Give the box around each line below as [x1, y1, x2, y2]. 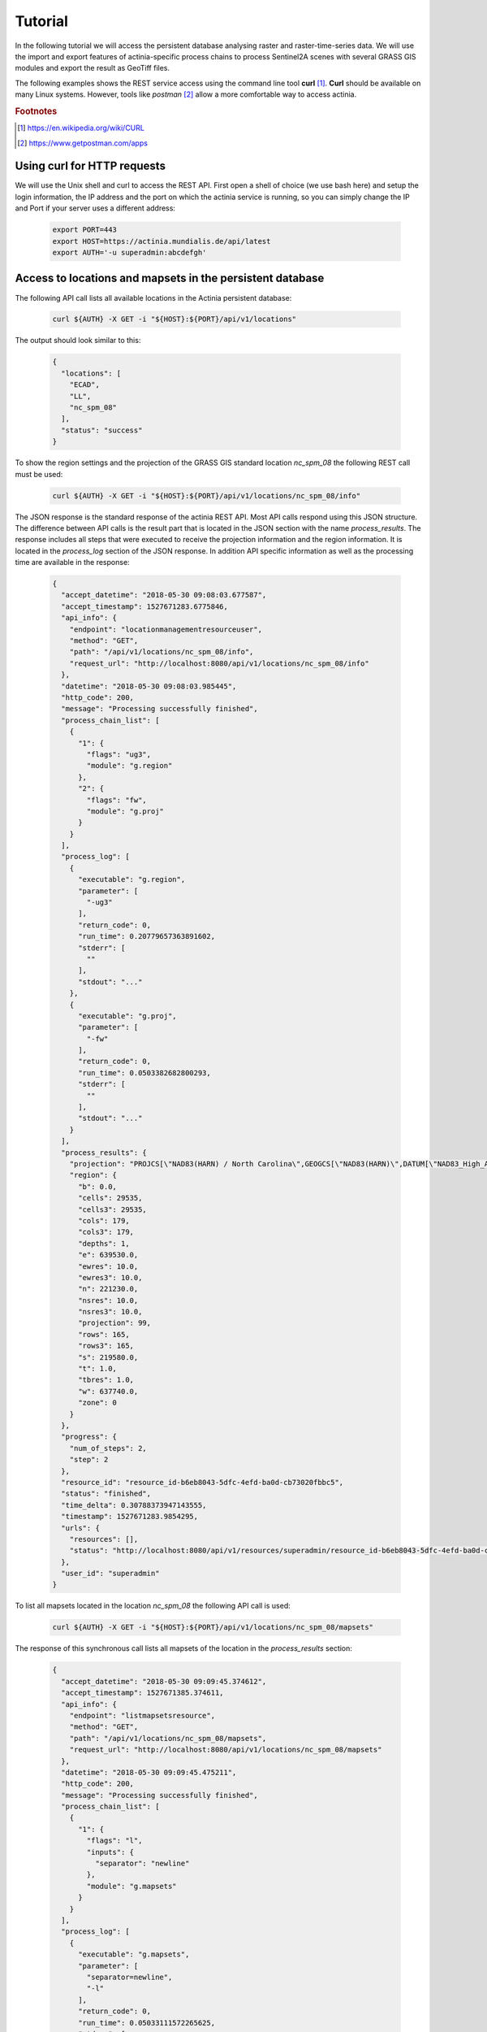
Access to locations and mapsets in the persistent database [15, 271, 325, 285]
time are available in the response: [15, 558, 130, 567]
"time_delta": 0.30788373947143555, [61, 1500, 207, 1509]
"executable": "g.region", [78, 875, 186, 884]
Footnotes [15, 106, 58, 117]
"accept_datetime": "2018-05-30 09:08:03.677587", [61, 590, 267, 600]
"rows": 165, [78, 1330, 130, 1339]
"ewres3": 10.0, [78, 1273, 143, 1282]
